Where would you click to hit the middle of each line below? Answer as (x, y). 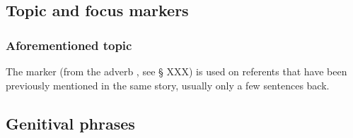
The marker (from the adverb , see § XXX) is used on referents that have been (176, 71)
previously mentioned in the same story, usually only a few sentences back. (168, 85)
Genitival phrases (70, 123)
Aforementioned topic (69, 45)
